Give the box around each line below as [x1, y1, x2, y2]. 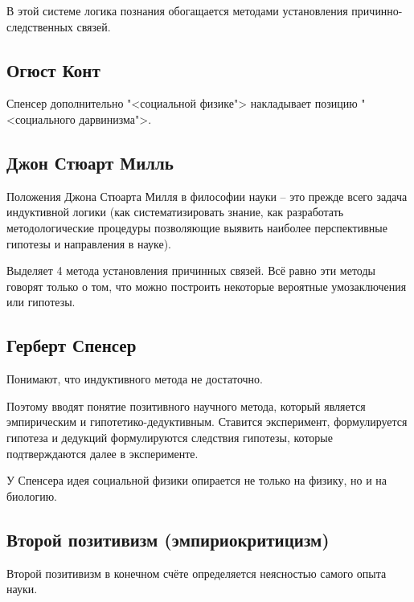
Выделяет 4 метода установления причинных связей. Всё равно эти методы [6, 262, 375, 279]
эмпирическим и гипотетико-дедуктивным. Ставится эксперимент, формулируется [6, 413, 408, 430]
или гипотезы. [6, 293, 76, 310]
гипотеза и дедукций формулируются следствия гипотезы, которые [6, 428, 333, 445]
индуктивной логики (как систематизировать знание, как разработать [6, 203, 344, 220]
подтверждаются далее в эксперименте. [6, 444, 199, 461]
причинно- [351, 2, 403, 18]
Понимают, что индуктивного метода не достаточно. [6, 371, 263, 387]
